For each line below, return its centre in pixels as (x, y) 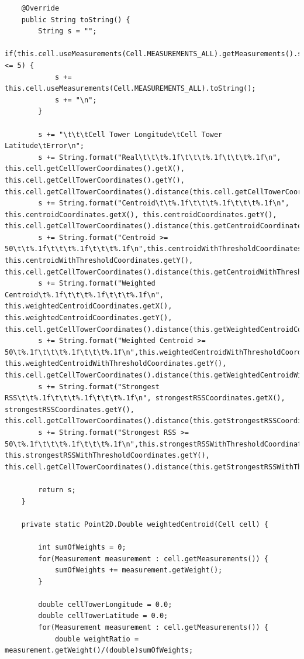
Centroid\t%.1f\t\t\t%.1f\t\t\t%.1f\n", (84, 295)
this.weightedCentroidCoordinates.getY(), (89, 318)
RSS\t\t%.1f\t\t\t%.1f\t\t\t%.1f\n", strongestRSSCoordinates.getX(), (145, 398)
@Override (40, 8)
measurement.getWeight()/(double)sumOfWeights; (99, 651)
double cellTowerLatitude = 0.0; (103, 616)
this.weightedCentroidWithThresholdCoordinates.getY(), (116, 364)
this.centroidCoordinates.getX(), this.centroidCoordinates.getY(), (141, 214)
